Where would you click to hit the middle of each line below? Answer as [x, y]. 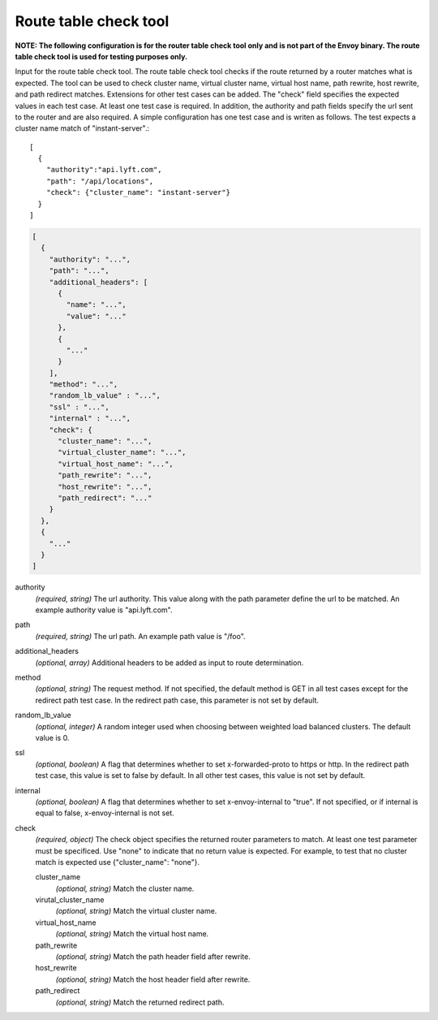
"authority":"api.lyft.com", [104, 170]
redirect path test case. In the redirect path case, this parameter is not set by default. [177, 700]
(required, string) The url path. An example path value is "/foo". [141, 636]
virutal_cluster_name [70, 900]
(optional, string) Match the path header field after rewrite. [153, 957]
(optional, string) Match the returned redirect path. [140, 1002]
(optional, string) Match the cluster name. [125, 888]
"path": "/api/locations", [100, 181]
